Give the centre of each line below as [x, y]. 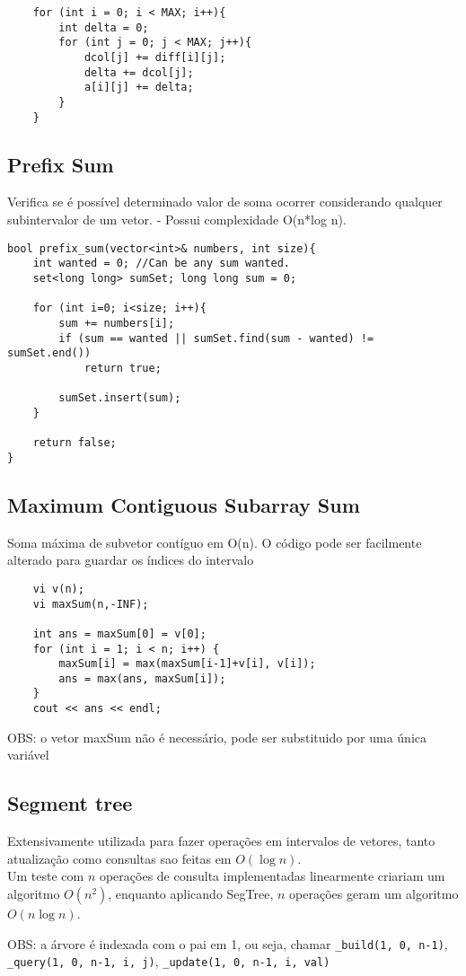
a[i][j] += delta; [139, 88]
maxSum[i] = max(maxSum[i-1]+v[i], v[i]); [187, 664]
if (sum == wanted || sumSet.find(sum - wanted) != [216, 338]
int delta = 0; [104, 27]
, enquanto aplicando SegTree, [191, 893]
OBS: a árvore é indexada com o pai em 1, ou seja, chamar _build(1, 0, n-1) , [228, 943]
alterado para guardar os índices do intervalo [131, 560]
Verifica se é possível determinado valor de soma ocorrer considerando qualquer [225, 202]
